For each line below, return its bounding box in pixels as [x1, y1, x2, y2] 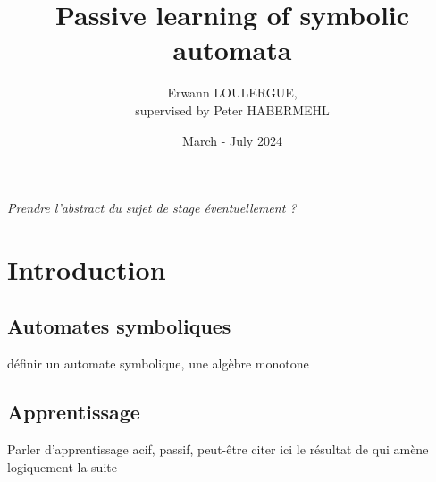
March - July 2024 [182, 131, 282, 149]
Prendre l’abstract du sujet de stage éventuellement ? [7, 199, 297, 217]
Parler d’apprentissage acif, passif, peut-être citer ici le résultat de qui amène [7, 440, 429, 459]
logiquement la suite [7, 457, 117, 476]
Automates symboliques [7, 312, 231, 340]
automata [172, 31, 292, 68]
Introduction [7, 250, 166, 287]
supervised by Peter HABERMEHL [135, 100, 330, 119]
